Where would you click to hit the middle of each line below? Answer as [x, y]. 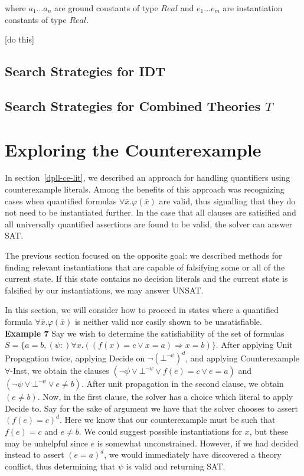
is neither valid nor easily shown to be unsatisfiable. [168, 321]
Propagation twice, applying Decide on [75, 358]
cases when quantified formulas [61, 200]
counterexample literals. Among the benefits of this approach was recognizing [145, 189]
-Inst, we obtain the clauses [60, 371]
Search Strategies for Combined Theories [133, 105]
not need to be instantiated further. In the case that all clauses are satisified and [151, 212]
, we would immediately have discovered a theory [193, 454]
